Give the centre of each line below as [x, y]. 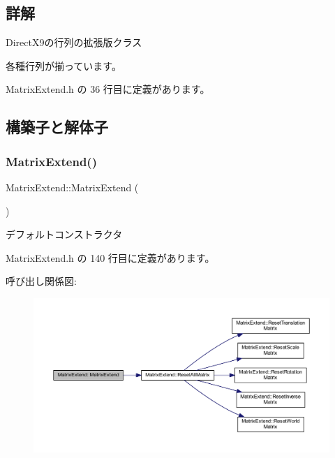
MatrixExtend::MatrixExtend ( [72, 187]
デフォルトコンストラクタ [64, 234]
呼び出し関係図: [41, 281]
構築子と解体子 [57, 127]
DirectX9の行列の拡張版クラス [74, 42]
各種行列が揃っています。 [64, 65]
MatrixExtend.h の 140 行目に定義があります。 [110, 257]
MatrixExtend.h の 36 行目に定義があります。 [108, 89]
